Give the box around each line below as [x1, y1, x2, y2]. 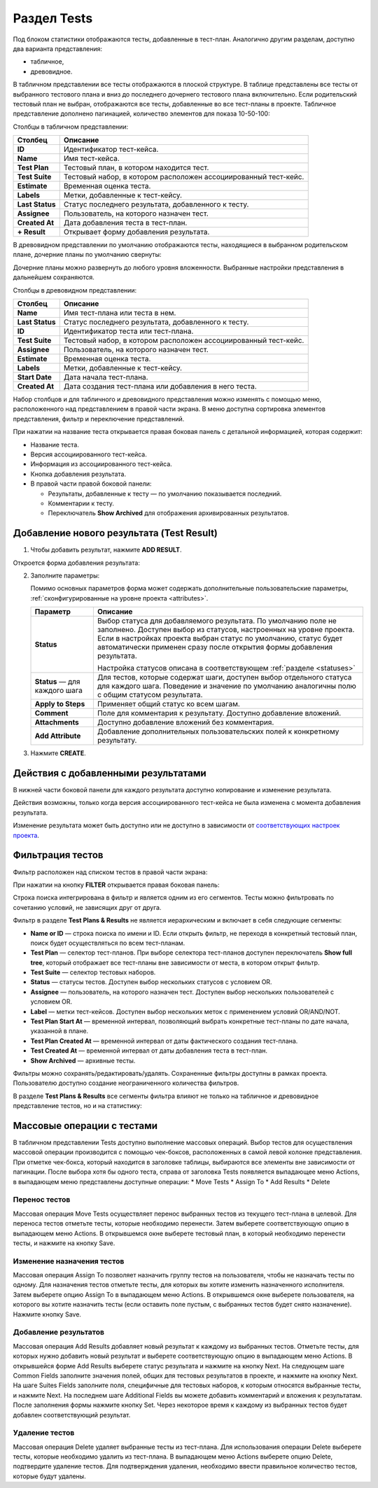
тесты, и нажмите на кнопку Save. [13, 1239, 115, 1247]
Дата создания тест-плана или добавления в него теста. [63, 381, 257, 391]
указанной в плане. [30, 1027, 89, 1035]
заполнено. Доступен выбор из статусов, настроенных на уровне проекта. [97, 625, 355, 635]
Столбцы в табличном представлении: [13, 122, 129, 131]
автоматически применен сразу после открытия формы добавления [97, 643, 332, 652]
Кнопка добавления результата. [30, 470, 127, 478]
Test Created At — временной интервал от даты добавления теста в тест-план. [30, 1046, 268, 1055]
